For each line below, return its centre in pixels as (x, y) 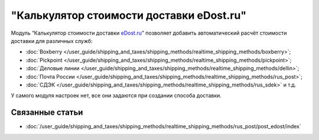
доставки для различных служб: (52, 41)
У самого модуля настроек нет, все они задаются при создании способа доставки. (116, 96)
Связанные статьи (47, 113)
